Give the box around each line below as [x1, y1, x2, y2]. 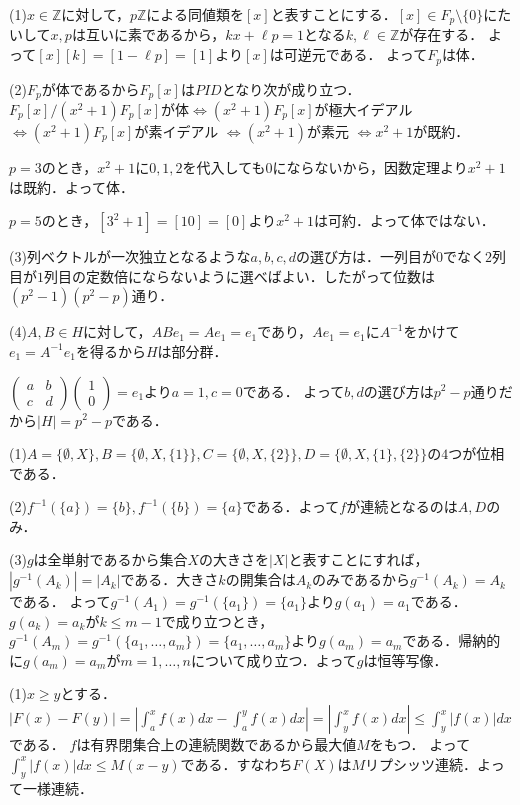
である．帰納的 [402, 630, 501, 651]
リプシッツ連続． [365, 753, 478, 774]
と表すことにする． [270, 4, 397, 24]
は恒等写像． [363, 649, 448, 670]
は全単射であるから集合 [33, 549, 188, 570]
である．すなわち [180, 753, 293, 774]
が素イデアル [134, 120, 219, 141]
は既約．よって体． [9, 176, 134, 197]
